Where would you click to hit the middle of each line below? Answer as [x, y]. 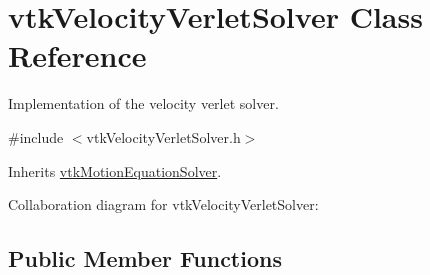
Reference [77, 55]
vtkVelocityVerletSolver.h [163, 136]
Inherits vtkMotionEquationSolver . [115, 170]
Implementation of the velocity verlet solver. [143, 103]
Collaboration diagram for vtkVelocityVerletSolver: [163, 204]
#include [36, 136]
